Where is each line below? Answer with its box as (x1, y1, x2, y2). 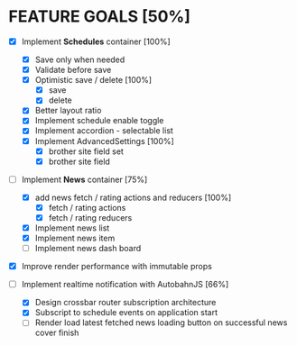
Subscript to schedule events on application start (34, 307, 218, 318)
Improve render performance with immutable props (21, 261, 213, 272)
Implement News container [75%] (21, 174, 148, 185)
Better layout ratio (34, 105, 102, 116)
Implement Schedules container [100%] (21, 36, 171, 47)
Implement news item (34, 232, 116, 243)
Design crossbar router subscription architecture (34, 297, 217, 308)
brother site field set (48, 146, 124, 157)
